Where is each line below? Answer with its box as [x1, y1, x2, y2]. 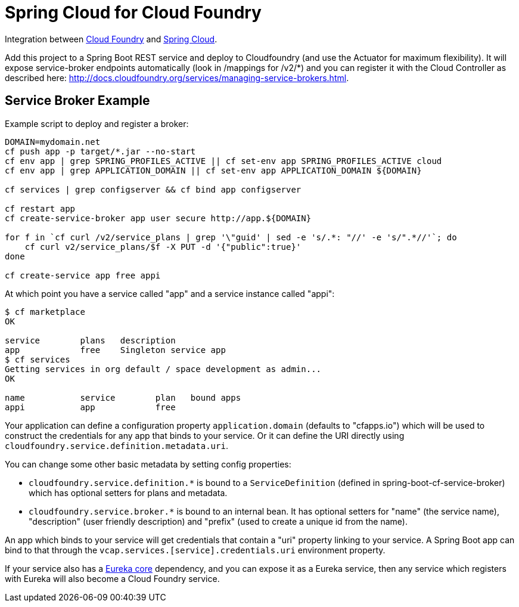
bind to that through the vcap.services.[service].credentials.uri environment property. [5, 544, 386, 555]
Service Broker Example [5, 93, 150, 109]
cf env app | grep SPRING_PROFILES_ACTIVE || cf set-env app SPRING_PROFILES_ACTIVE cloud [5, 156, 442, 166]
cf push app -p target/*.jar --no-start [5, 146, 196, 156]
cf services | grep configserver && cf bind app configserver [5, 184, 302, 194]
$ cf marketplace [5, 306, 85, 317]
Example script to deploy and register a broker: [5, 118, 189, 129]
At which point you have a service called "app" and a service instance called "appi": [5, 288, 335, 299]
